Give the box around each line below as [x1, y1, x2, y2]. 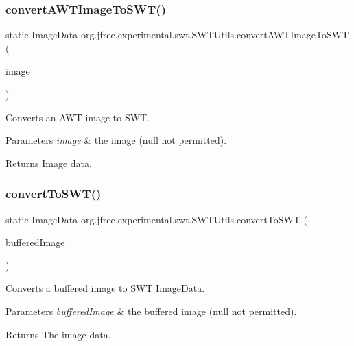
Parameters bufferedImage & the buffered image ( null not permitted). [5, 304, 297, 318]
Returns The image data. [5, 327, 111, 341]
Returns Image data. [5, 156, 92, 170]
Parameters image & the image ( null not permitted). [5, 133, 227, 147]
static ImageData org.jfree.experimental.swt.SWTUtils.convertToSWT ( [5, 212, 308, 226]
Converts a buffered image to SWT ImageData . [5, 281, 205, 295]
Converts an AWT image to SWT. [5, 110, 150, 124]
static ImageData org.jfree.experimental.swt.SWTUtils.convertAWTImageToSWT [5, 27, 349, 42]
